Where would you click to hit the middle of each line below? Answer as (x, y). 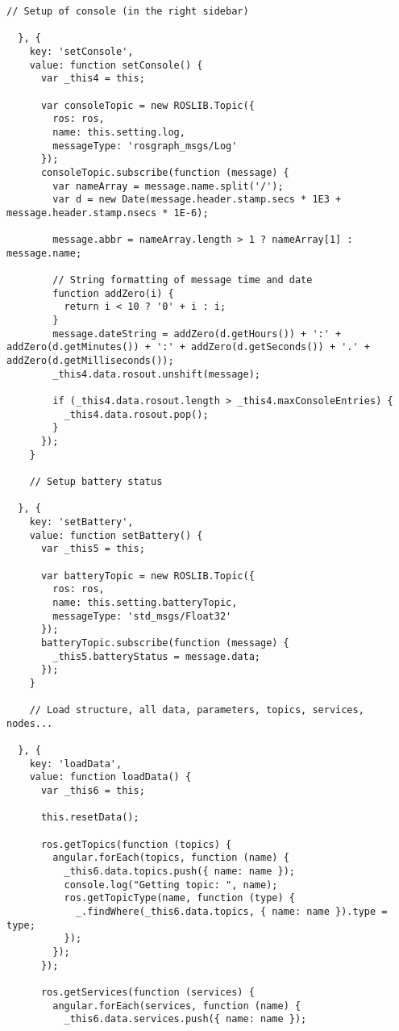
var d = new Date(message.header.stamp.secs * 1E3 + (197, 200)
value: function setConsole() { (116, 65)
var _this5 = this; (93, 549)
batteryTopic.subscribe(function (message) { (165, 643)
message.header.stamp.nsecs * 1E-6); (108, 213)
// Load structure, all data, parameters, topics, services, (197, 710)
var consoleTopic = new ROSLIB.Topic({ (148, 105)
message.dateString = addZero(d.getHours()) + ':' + (197, 334)
